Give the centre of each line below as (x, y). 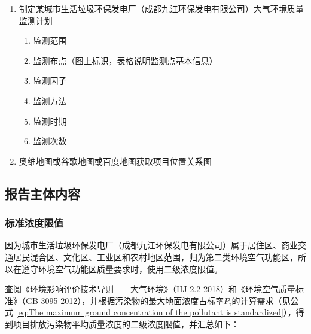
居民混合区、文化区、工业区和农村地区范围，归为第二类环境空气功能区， (155, 256)
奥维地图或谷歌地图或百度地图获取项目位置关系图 (115, 161)
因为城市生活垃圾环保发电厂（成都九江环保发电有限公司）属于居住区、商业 (151, 245)
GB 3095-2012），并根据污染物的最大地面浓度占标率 (125, 300)
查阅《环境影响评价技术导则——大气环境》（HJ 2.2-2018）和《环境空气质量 (150, 289)
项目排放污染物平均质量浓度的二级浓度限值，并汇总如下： (126, 324)
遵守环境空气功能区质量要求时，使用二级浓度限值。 (122, 268)
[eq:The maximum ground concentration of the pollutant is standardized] (150, 312)
